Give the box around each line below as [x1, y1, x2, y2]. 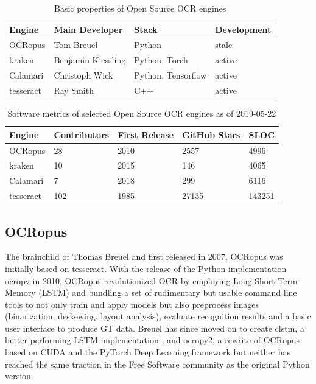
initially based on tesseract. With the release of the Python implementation [5, 262, 287, 274]
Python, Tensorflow [134, 69, 207, 82]
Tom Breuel [54, 38, 98, 51]
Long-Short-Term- [233, 274, 301, 287]
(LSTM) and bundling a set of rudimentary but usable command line [38, 286, 297, 299]
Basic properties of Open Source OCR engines [54, 2, 226, 14]
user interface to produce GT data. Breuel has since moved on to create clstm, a [5, 321, 304, 334]
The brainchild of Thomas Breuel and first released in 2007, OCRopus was [5, 250, 283, 263]
